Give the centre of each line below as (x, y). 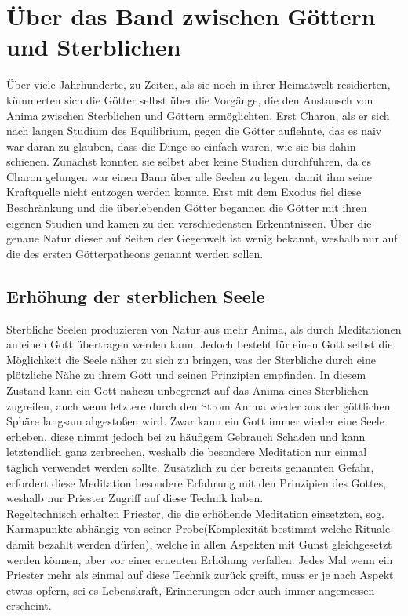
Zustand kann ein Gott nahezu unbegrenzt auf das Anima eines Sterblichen (188, 390)
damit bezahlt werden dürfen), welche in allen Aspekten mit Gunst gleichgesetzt (199, 543)
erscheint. (29, 605)
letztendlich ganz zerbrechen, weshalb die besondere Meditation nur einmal (187, 452)
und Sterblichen (94, 47)
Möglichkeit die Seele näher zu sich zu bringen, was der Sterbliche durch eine (191, 359)
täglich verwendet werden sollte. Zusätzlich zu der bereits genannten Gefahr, (190, 467)
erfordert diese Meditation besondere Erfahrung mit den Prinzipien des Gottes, (197, 482)
